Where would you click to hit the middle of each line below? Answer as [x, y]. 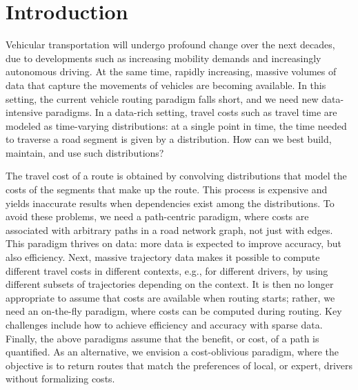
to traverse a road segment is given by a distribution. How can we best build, [169, 139]
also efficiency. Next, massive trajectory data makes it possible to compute [163, 257]
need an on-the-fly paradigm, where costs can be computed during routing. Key [174, 311]
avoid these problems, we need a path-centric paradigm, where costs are [157, 216]
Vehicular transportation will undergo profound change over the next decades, [170, 45]
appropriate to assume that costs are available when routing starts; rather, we [170, 297]
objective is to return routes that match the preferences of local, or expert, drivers [179, 365]
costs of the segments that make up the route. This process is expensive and [167, 189]
